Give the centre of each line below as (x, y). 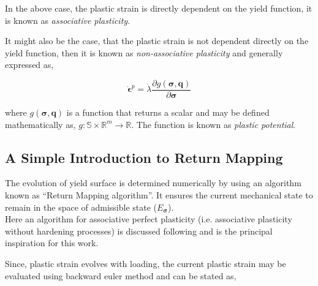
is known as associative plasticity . (68, 20)
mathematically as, (40, 124)
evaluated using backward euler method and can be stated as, (121, 275)
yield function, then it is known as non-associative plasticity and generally (144, 52)
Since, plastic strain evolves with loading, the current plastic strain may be (146, 263)
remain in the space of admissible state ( (81, 207)
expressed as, (29, 65)
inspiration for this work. (52, 243)
